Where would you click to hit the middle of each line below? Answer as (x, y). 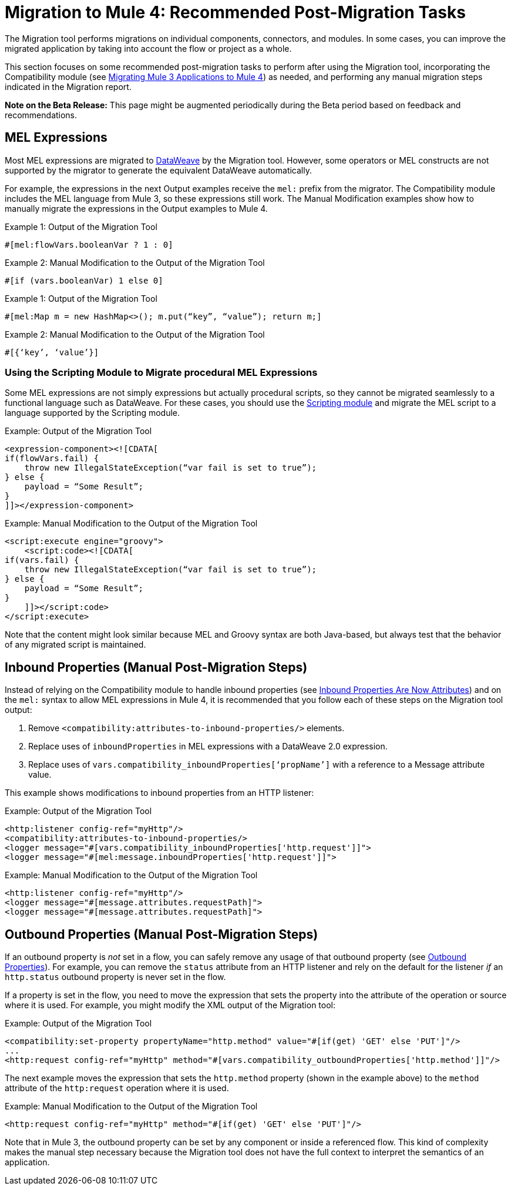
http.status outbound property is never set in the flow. (115, 977)
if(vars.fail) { (42, 560)
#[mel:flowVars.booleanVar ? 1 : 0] (89, 244)
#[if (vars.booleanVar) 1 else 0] (84, 280)
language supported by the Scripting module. (93, 413)
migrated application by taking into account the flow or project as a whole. (148, 48)
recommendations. (41, 115)
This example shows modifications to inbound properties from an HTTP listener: (159, 793)
